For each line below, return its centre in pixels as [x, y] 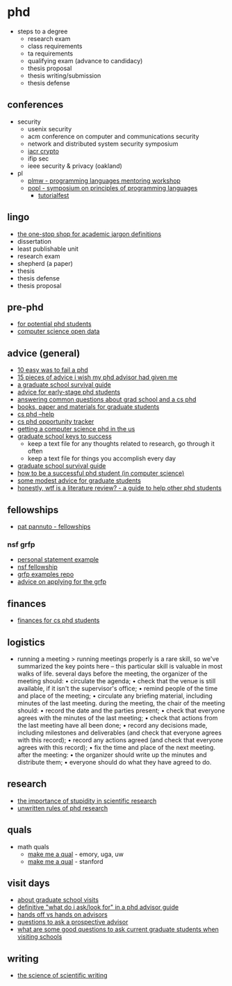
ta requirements [50, 53]
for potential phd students [54, 324]
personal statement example [58, 560]
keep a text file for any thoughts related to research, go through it [121, 444]
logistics [26, 642]
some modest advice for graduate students [79, 481]
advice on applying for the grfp [61, 582]
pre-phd [25, 307]
